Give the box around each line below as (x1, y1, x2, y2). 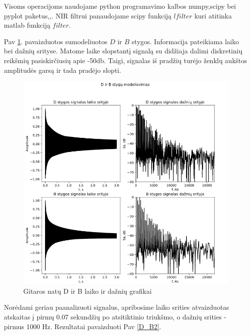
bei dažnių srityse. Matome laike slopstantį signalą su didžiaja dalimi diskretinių (4, 46, 243, 56)
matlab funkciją (4, 20, 50, 30)
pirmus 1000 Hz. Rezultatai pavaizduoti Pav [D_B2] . (4, 321, 161, 331)
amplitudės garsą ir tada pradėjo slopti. (4, 65, 121, 75)
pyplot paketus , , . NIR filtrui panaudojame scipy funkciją (4, 10, 172, 20)
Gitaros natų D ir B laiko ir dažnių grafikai (23, 285, 152, 296)
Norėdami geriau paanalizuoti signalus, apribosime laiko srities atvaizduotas (4, 302, 229, 312)
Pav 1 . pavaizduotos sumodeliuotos (4, 36, 108, 46)
